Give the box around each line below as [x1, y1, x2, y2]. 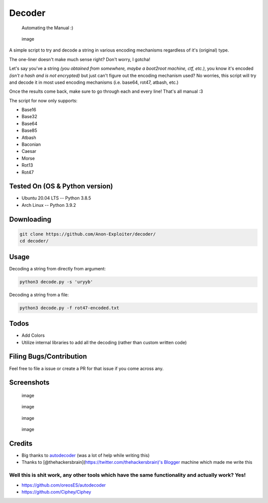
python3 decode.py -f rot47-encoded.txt [19, 305, 119, 311]
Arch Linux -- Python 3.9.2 [21, 202, 76, 208]
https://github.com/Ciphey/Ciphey [21, 489, 91, 495]
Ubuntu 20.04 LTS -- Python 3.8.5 [21, 195, 91, 201]
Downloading [9, 215, 52, 223]
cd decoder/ [19, 238, 49, 244]
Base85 [21, 127, 37, 133]
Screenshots [9, 378, 50, 387]
